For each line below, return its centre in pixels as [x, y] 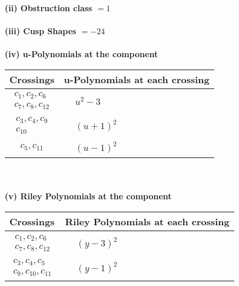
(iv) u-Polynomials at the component [82, 54]
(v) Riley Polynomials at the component [88, 196]
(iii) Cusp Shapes [41, 31]
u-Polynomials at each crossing [137, 79]
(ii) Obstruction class [49, 8]
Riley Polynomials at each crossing [147, 222]
